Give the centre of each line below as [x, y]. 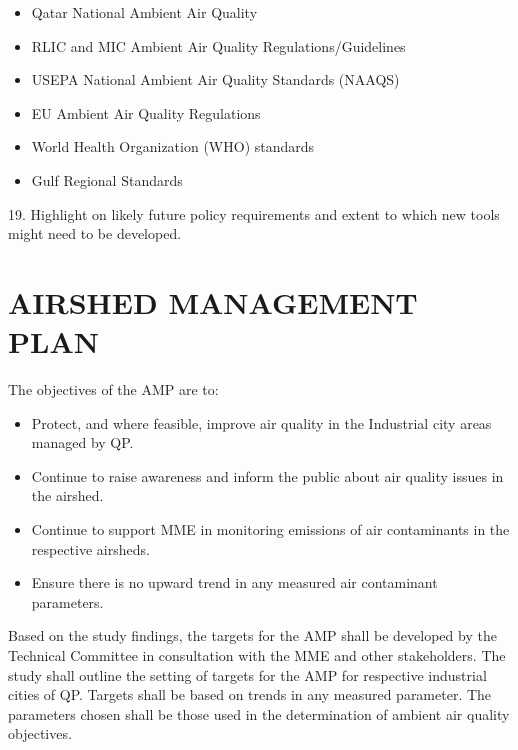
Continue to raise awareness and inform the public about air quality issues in [267, 475]
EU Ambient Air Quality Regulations [146, 112]
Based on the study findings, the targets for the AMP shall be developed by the [252, 635]
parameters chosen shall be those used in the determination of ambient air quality [259, 713]
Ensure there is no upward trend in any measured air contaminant [234, 582]
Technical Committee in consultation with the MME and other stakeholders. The [257, 655]
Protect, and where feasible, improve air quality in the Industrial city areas [261, 422]
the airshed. [67, 495]
